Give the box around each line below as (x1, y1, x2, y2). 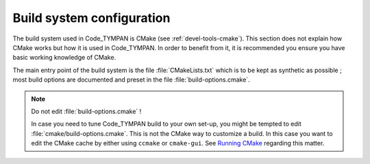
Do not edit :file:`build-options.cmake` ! (31, 107, 142, 115)
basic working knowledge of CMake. (12, 54, 116, 62)
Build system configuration (12, 10, 171, 25)
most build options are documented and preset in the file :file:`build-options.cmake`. (12, 75, 250, 84)
